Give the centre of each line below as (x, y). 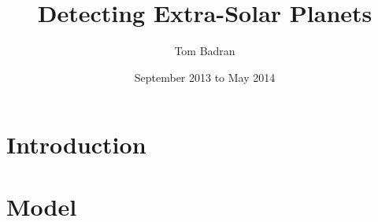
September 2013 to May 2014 (205, 77)
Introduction (76, 144)
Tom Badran (205, 51)
